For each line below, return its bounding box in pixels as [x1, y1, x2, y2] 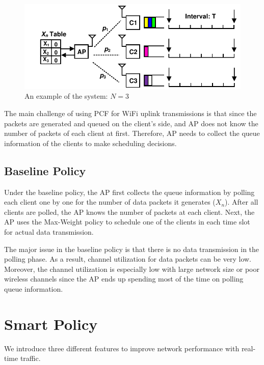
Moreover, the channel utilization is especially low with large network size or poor [4, 263, 259, 274]
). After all [225, 196, 258, 207]
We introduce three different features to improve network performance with [4, 343, 240, 353]
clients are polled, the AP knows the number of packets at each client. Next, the [4, 206, 255, 217]
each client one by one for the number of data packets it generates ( [4, 196, 216, 207]
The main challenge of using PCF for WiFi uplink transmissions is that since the [4, 108, 257, 119]
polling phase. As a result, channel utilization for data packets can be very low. [4, 254, 251, 264]
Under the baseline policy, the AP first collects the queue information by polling [4, 186, 255, 197]
